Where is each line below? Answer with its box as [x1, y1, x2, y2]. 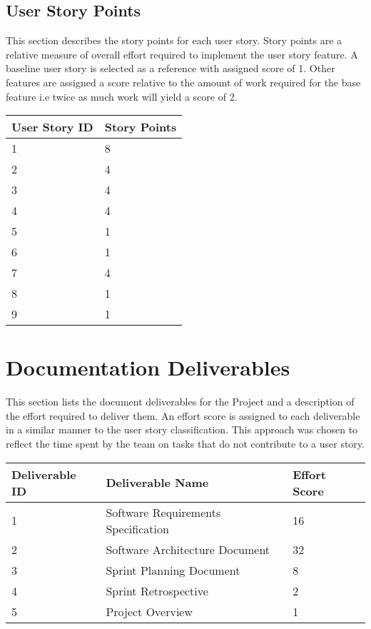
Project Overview [106, 603, 193, 620]
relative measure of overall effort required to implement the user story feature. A [6, 46, 358, 61]
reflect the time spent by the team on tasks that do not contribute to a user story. [6, 436, 365, 451]
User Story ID [11, 119, 93, 136]
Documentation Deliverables [6, 353, 290, 382]
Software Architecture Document [106, 540, 270, 558]
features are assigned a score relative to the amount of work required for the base [6, 74, 361, 89]
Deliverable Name [106, 474, 209, 491]
